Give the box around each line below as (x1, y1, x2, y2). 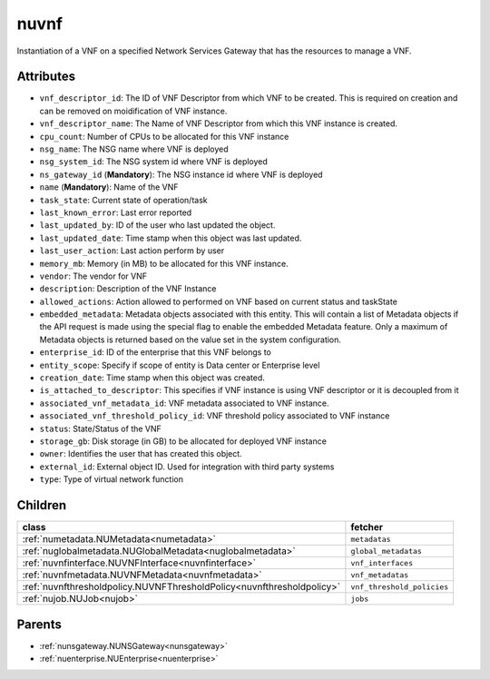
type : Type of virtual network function (39, 474, 183, 485)
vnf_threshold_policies (350, 582, 449, 592)
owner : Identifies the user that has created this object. (39, 448, 242, 459)
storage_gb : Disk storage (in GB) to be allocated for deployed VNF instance (39, 436, 327, 447)
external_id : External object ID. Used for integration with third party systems (39, 461, 335, 472)
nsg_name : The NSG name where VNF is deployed (39, 143, 229, 154)
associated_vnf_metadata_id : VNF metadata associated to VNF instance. (39, 398, 329, 408)
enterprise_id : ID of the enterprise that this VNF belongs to (39, 347, 271, 358)
